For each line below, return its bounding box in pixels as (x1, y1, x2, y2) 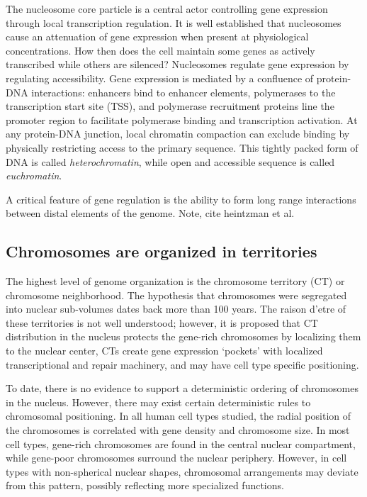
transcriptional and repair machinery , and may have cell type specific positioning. (6, 357, 359, 372)
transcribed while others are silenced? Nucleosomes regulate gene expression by (6, 57, 349, 72)
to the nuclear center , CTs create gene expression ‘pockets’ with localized (6, 343, 323, 358)
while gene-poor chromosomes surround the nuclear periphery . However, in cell (6, 450, 347, 465)
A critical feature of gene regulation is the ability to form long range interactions (6, 191, 356, 206)
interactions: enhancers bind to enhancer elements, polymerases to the (31, 84, 336, 99)
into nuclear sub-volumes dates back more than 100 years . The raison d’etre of (6, 301, 346, 316)
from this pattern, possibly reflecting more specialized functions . (6, 478, 284, 493)
